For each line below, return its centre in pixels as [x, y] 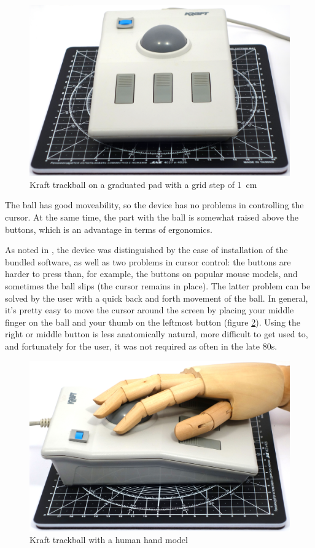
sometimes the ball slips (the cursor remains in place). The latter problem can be [158, 286]
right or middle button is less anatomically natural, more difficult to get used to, [157, 334]
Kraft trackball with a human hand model [109, 540]
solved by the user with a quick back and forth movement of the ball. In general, [157, 298]
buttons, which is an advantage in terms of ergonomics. [109, 229]
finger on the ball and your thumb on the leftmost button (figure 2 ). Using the [153, 322]
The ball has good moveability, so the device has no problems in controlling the [154, 205]
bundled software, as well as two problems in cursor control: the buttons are [148, 261]
